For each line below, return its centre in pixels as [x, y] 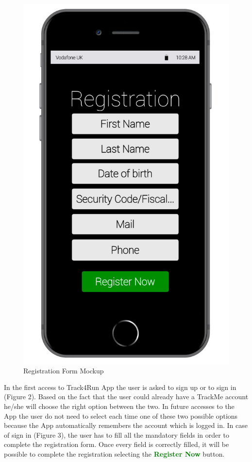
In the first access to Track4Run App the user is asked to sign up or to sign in [120, 387]
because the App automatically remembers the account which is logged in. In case [126, 425]
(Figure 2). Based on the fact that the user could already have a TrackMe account [126, 397]
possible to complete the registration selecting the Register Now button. [114, 453]
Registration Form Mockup [64, 371]
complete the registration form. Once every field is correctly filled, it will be [117, 444]
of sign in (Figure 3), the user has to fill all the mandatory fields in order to [117, 434]
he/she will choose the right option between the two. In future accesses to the [119, 406]
